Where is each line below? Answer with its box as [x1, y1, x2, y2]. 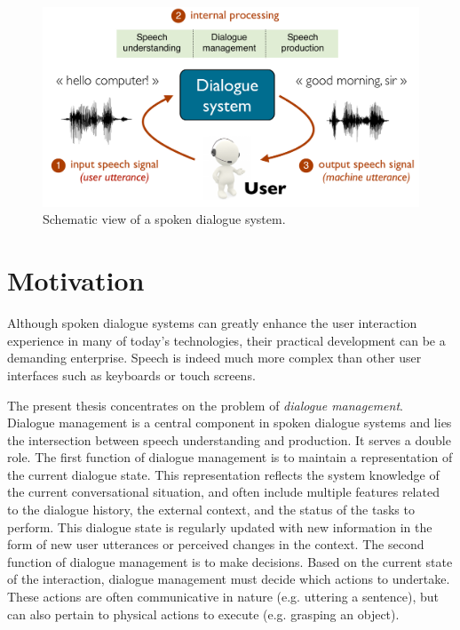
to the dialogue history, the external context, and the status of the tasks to [7, 500, 415, 519]
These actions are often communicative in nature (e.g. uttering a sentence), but [7, 587, 440, 606]
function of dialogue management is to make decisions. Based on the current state [7, 552, 453, 570]
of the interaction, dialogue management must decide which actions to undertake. [7, 570, 450, 588]
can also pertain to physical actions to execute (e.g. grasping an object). [7, 604, 400, 623]
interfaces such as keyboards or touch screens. [7, 365, 256, 384]
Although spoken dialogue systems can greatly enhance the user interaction [7, 314, 417, 332]
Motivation [7, 262, 145, 299]
